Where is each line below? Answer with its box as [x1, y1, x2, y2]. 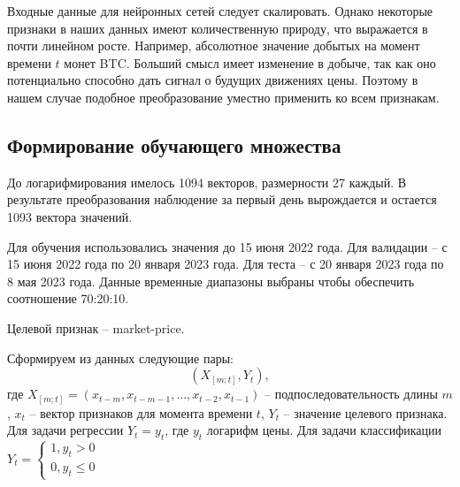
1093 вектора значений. [7, 207, 133, 225]
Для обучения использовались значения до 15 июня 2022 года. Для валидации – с [7, 237, 448, 255]
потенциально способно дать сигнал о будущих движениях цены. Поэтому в [7, 71, 418, 89]
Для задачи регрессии [7, 421, 124, 439]
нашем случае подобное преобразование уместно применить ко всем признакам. [7, 88, 440, 106]
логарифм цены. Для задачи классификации [206, 421, 442, 439]
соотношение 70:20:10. [7, 289, 129, 308]
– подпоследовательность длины [264, 384, 438, 403]
